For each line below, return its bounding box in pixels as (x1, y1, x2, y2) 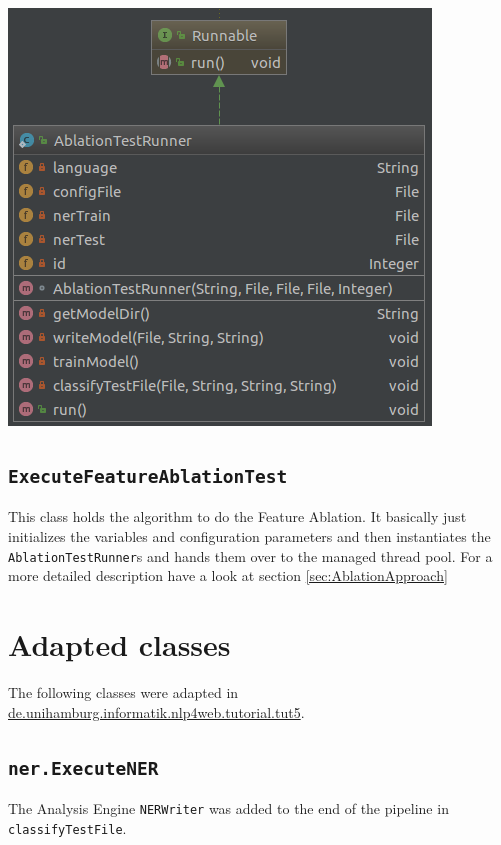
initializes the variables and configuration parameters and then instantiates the (8, 525, 491, 546)
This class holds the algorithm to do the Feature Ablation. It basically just (8, 506, 467, 527)
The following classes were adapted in (8, 681, 239, 702)
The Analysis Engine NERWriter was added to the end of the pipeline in (8, 797, 449, 818)
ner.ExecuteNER (8, 757, 159, 779)
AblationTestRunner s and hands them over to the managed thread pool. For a (8, 545, 493, 566)
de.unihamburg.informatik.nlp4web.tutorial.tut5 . (8, 701, 305, 722)
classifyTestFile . (8, 817, 127, 838)
